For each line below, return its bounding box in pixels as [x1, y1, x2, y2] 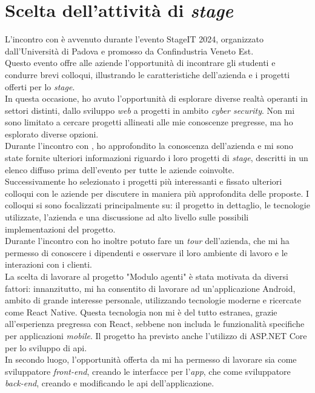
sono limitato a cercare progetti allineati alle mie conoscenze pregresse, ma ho [5, 116, 293, 128]
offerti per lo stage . [5, 80, 75, 93]
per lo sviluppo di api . [5, 341, 87, 354]
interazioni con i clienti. [5, 258, 92, 271]
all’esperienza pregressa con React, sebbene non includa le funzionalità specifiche [5, 317, 305, 330]
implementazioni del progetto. [5, 222, 116, 235]
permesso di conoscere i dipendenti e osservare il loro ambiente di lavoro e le [5, 246, 288, 259]
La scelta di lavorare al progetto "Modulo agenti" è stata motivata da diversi [5, 270, 288, 282]
